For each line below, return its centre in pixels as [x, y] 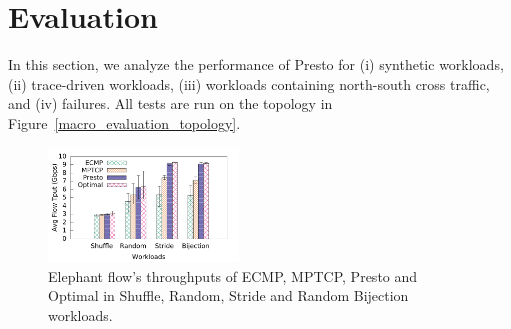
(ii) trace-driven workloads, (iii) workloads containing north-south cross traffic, [249, 83]
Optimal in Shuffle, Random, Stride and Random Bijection [228, 295]
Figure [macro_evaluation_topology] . [124, 122]
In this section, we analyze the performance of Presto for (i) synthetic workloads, [256, 64]
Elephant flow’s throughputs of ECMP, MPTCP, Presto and [233, 275]
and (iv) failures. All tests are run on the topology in [170, 103]
